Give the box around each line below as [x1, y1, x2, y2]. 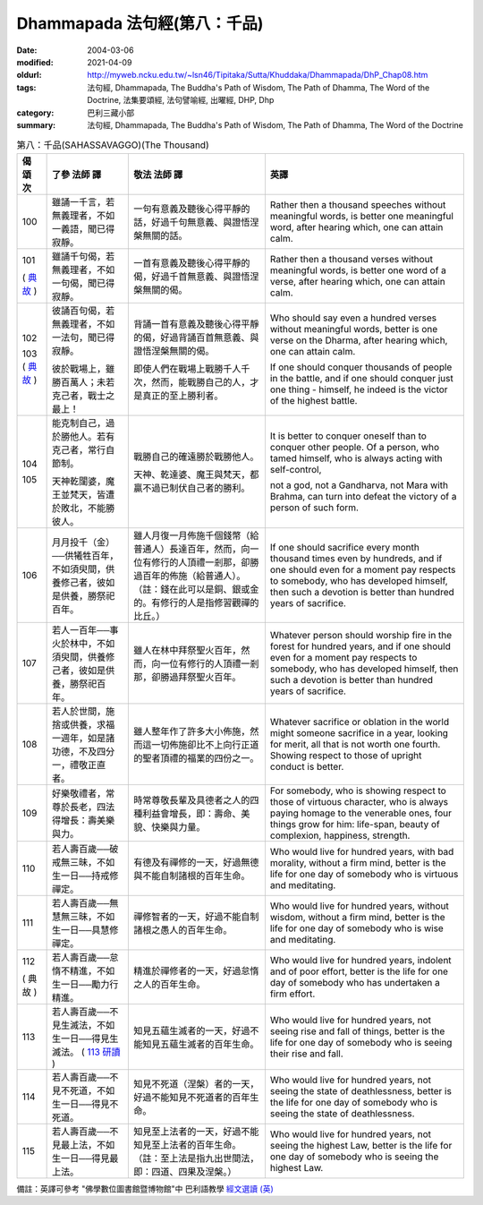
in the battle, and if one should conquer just [269, 372, 453, 384]
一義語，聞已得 [52, 222, 115, 235]
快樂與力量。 [150, 820, 206, 833]
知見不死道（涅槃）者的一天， [132, 1077, 259, 1090]
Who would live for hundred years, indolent [269, 953, 452, 966]
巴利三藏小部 [87, 107, 134, 118]
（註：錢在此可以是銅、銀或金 [132, 583, 259, 595]
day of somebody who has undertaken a [269, 976, 440, 988]
